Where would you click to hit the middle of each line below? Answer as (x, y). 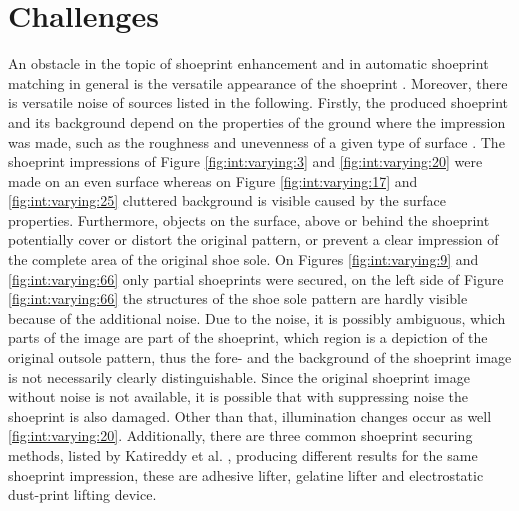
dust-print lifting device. (82, 494)
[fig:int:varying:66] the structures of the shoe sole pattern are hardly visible (238, 298)
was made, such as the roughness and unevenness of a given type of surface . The (256, 141)
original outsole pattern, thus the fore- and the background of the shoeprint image (260, 357)
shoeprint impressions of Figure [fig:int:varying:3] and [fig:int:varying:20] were (245, 161)
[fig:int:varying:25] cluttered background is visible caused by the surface (227, 200)
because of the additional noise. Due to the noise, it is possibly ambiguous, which (257, 317)
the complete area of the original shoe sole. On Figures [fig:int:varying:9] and (243, 259)
